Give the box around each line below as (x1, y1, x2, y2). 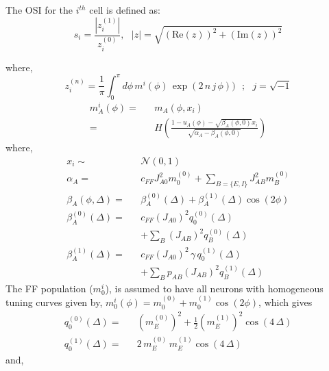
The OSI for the (5, 3, 73, 16)
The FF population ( (5, 281, 93, 295)
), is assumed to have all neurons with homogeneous (105, 281, 324, 295)
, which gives (258, 295, 313, 309)
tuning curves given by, (5, 295, 103, 309)
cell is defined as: (89, 3, 160, 16)
